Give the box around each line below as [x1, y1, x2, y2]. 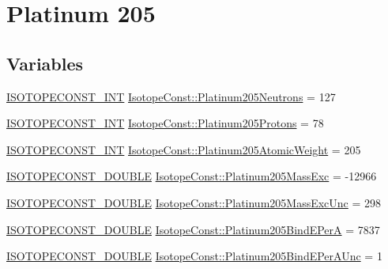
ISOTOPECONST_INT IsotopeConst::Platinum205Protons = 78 [6, 115, 324, 131]
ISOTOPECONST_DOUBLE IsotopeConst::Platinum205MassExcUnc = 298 [6, 194, 382, 210]
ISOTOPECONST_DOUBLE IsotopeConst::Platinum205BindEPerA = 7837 [6, 221, 380, 237]
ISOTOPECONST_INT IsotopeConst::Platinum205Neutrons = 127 [6, 88, 336, 104]
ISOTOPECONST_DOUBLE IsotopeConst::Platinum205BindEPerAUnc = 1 [6, 248, 382, 264]
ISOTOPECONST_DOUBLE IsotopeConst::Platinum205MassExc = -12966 [6, 168, 377, 184]
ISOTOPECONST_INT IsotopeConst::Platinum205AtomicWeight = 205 [6, 141, 361, 157]
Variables [6, 51, 84, 75]
